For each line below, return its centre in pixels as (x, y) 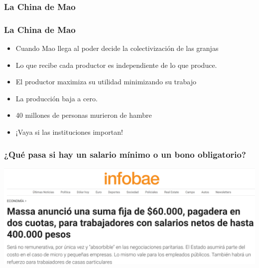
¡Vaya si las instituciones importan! (69, 132)
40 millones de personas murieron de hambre (84, 115)
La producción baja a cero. (57, 98)
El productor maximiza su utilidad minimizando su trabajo (106, 82)
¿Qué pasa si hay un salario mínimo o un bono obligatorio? (125, 154)
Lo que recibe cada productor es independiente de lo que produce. (116, 65)
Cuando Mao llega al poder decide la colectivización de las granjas (117, 48)
